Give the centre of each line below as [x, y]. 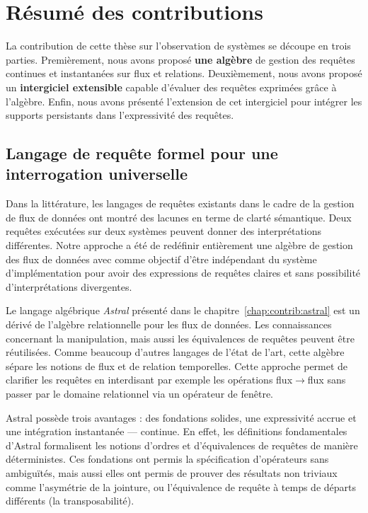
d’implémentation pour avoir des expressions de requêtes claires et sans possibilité [183, 273]
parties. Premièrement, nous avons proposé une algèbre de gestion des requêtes [180, 59]
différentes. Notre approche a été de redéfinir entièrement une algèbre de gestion [179, 245]
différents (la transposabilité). [70, 501]
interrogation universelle [97, 174]
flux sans [327, 380]
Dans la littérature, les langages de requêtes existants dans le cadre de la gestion [180, 203]
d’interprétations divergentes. [69, 286]
